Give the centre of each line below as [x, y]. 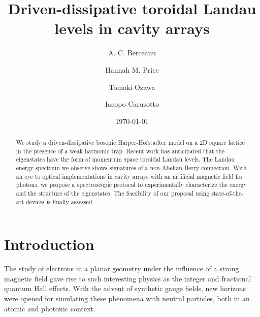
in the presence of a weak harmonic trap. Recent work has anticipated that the [120, 151]
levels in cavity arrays [132, 28]
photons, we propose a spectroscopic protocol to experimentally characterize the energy [132, 185]
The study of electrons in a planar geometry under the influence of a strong [122, 268]
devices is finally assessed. [60, 201]
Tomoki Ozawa [132, 87]
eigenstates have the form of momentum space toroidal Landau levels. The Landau [125, 159]
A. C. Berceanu [132, 53]
